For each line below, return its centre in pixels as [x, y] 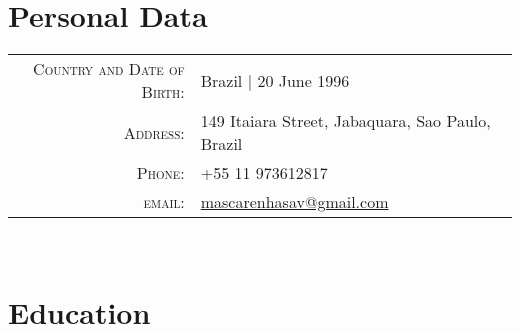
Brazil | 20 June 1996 [275, 80]
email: [164, 202]
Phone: [160, 173]
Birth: [163, 92]
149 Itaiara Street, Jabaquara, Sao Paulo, [345, 121]
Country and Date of [109, 69]
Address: [154, 132]
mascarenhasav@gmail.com [294, 202]
